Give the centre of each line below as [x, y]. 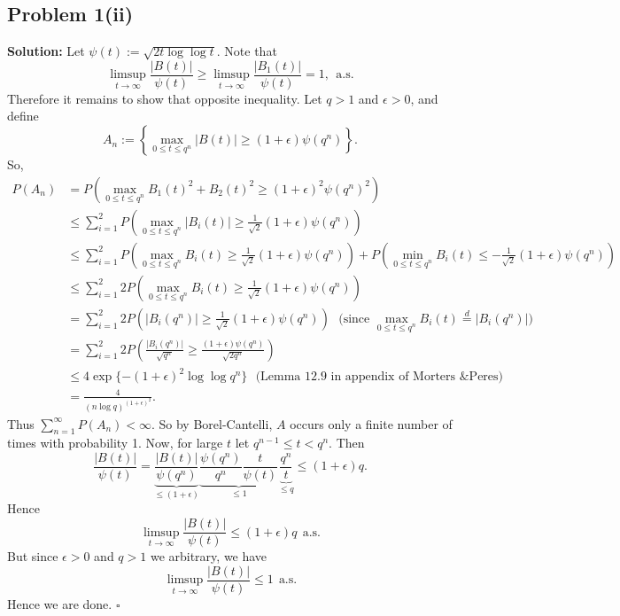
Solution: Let [46, 51]
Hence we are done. [60, 603]
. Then [347, 443]
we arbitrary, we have [209, 556]
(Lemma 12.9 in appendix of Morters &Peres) [380, 377]
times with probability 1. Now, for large [115, 443]
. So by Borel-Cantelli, [212, 423]
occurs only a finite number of [371, 423]
